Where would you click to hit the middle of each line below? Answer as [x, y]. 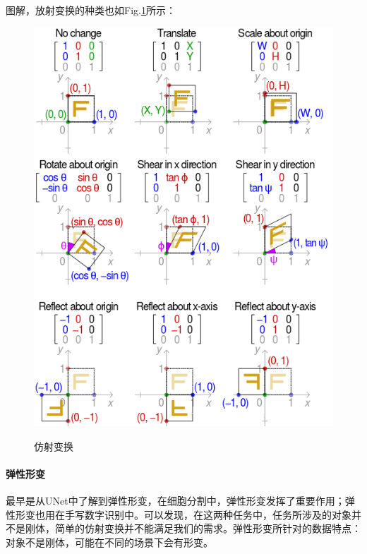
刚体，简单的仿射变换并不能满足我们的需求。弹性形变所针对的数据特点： [193, 528]
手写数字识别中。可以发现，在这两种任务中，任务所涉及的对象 [208, 514]
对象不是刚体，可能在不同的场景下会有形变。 [109, 542]
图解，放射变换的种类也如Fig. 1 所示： [91, 10]
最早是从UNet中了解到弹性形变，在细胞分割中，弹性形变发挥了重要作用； [175, 501]
